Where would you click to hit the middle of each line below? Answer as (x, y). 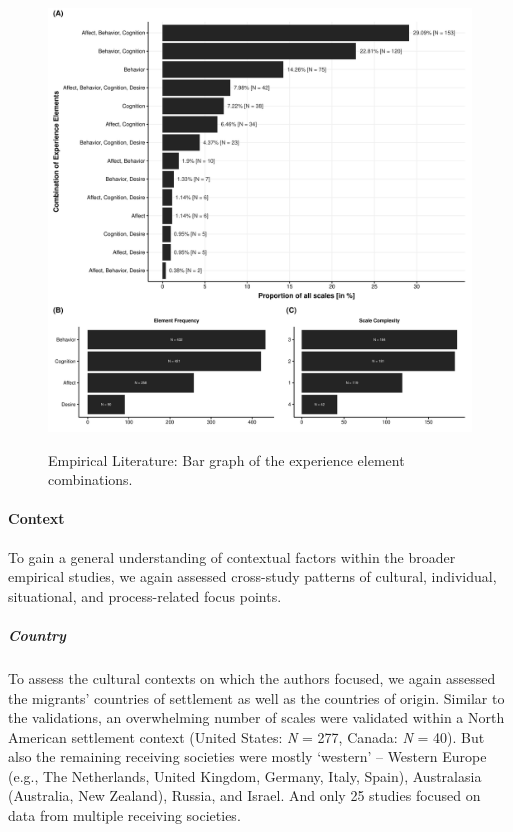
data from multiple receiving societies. (124, 815)
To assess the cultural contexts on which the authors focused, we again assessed (252, 677)
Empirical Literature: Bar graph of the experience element (226, 459)
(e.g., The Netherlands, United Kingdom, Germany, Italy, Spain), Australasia (245, 775)
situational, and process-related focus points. (145, 595)
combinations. (90, 479)
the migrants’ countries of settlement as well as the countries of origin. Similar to (256, 697)
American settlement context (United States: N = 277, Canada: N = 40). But (246, 736)
